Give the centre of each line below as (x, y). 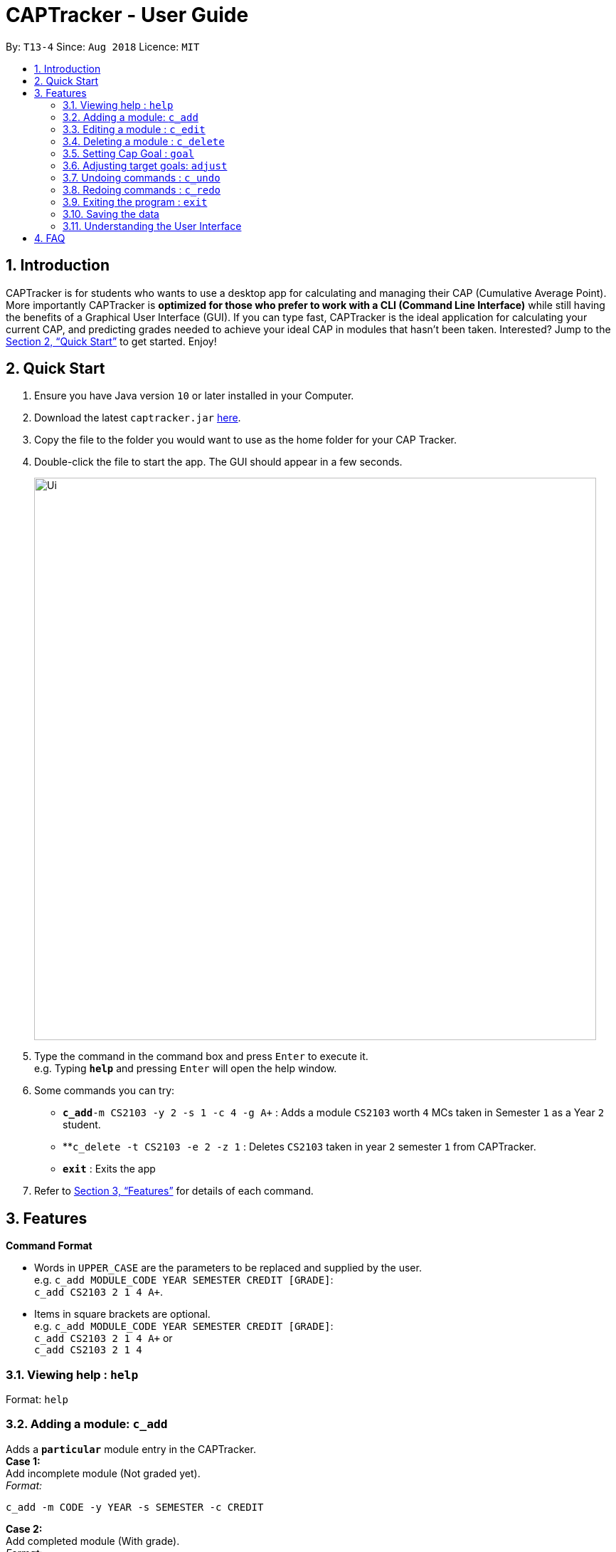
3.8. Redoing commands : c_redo (142, 189)
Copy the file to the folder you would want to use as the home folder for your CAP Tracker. (245, 440)
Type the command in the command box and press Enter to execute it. (201, 1056)
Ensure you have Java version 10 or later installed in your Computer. (194, 396)
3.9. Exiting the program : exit (135, 201)
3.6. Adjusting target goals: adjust (145, 165)
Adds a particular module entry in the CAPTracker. (131, 1449)
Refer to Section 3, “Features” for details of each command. (174, 1191)
